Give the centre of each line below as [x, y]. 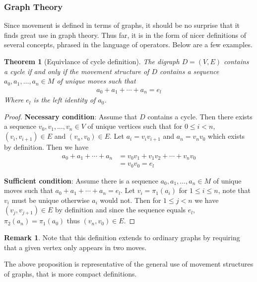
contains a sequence [189, 71]
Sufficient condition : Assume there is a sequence [81, 180]
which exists [226, 136]
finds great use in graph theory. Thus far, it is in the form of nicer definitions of [125, 35]
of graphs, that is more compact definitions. [70, 273]
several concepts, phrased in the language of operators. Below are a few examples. [128, 45]
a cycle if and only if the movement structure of [77, 71]
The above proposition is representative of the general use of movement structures [129, 264]
